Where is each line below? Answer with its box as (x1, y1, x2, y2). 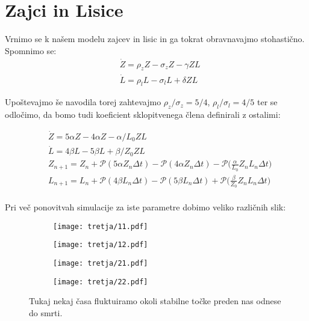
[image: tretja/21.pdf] (53, 259, 148, 268)
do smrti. (29, 306, 63, 319)
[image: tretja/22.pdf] (53, 277, 148, 286)
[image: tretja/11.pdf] (53, 222, 148, 231)
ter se (257, 96, 278, 108)
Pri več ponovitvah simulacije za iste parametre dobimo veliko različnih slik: (5, 201, 286, 213)
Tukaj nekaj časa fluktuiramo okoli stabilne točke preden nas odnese (29, 295, 281, 307)
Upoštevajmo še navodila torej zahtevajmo (5, 96, 161, 108)
